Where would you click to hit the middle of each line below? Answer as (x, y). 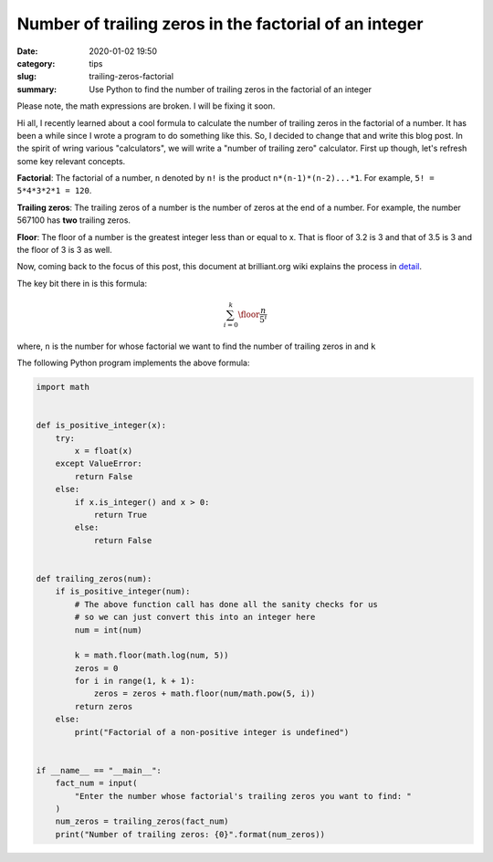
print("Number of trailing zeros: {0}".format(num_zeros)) (190, 834)
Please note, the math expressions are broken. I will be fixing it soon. (146, 106)
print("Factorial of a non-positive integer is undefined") (212, 732)
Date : (27, 51)
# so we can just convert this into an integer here (195, 617)
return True (121, 515)
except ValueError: (99, 464)
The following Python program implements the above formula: (133, 363)
